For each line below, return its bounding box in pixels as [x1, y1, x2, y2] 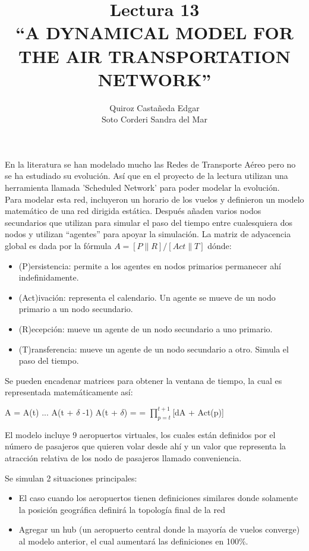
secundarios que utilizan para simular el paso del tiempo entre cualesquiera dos [5, 216, 293, 228]
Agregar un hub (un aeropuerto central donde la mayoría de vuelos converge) [18, 523, 300, 536]
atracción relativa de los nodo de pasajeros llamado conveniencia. [5, 451, 242, 464]
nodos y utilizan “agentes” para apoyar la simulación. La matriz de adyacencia [5, 228, 291, 240]
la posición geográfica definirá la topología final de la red [18, 503, 225, 515]
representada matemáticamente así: [5, 386, 133, 398]
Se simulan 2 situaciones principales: [5, 471, 137, 484]
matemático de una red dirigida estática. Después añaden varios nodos [5, 204, 261, 217]
